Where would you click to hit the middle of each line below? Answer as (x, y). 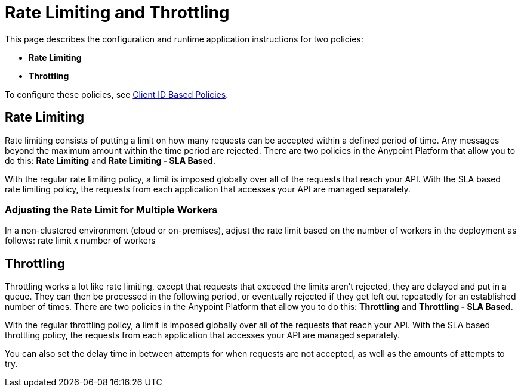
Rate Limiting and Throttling (117, 13)
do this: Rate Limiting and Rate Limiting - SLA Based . (110, 160)
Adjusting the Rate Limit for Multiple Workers (111, 209)
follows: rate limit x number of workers (80, 241)
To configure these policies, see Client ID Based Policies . (117, 94)
